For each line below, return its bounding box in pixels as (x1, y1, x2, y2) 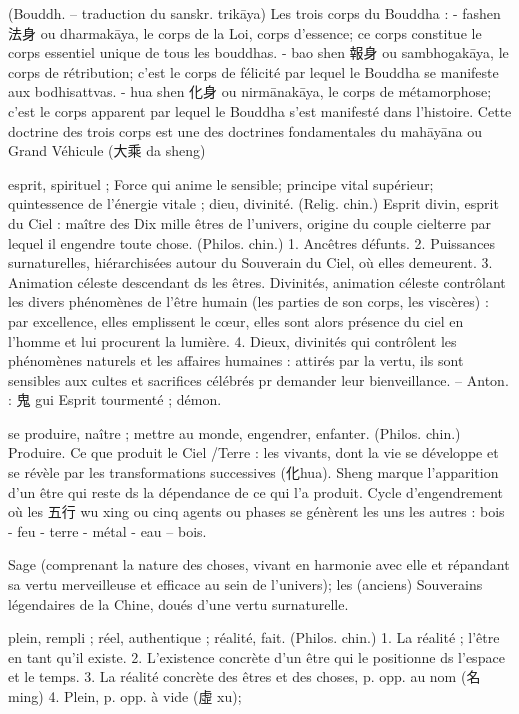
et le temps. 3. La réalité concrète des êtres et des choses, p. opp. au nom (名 (8, 666, 481, 687)
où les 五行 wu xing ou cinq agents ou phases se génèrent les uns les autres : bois (8, 501, 505, 522)
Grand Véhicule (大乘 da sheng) (8, 140, 206, 161)
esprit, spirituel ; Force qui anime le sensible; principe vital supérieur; (8, 173, 434, 194)
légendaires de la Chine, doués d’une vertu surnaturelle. (8, 593, 349, 614)
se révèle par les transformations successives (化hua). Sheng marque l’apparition (8, 462, 499, 483)
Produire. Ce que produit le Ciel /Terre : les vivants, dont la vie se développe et (8, 442, 499, 463)
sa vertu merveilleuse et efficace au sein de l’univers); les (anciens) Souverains (8, 574, 483, 595)
